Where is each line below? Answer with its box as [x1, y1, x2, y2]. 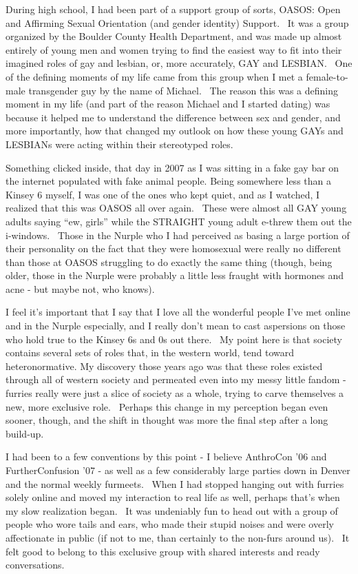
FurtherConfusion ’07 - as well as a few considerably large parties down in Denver [6, 463, 350, 477]
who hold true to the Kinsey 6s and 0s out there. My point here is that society [6, 331, 342, 346]
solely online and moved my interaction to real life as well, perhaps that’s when [6, 490, 340, 504]
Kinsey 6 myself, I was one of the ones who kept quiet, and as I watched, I [6, 187, 320, 201]
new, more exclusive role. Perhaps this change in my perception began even [6, 399, 328, 413]
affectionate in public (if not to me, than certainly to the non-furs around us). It [6, 530, 350, 544]
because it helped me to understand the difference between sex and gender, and [6, 110, 341, 124]
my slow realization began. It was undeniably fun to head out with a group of [6, 503, 338, 517]
